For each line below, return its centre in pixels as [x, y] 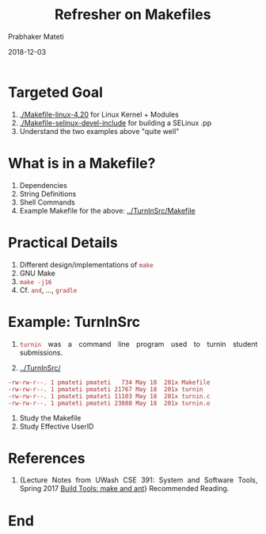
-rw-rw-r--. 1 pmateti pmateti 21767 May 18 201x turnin [106, 389]
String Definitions [48, 194]
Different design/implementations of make [86, 264]
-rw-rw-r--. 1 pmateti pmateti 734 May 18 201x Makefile [109, 382]
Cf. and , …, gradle [48, 290]
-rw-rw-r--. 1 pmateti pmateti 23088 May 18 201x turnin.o [109, 403]
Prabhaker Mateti [36, 36]
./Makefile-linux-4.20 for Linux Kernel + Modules [99, 114]
